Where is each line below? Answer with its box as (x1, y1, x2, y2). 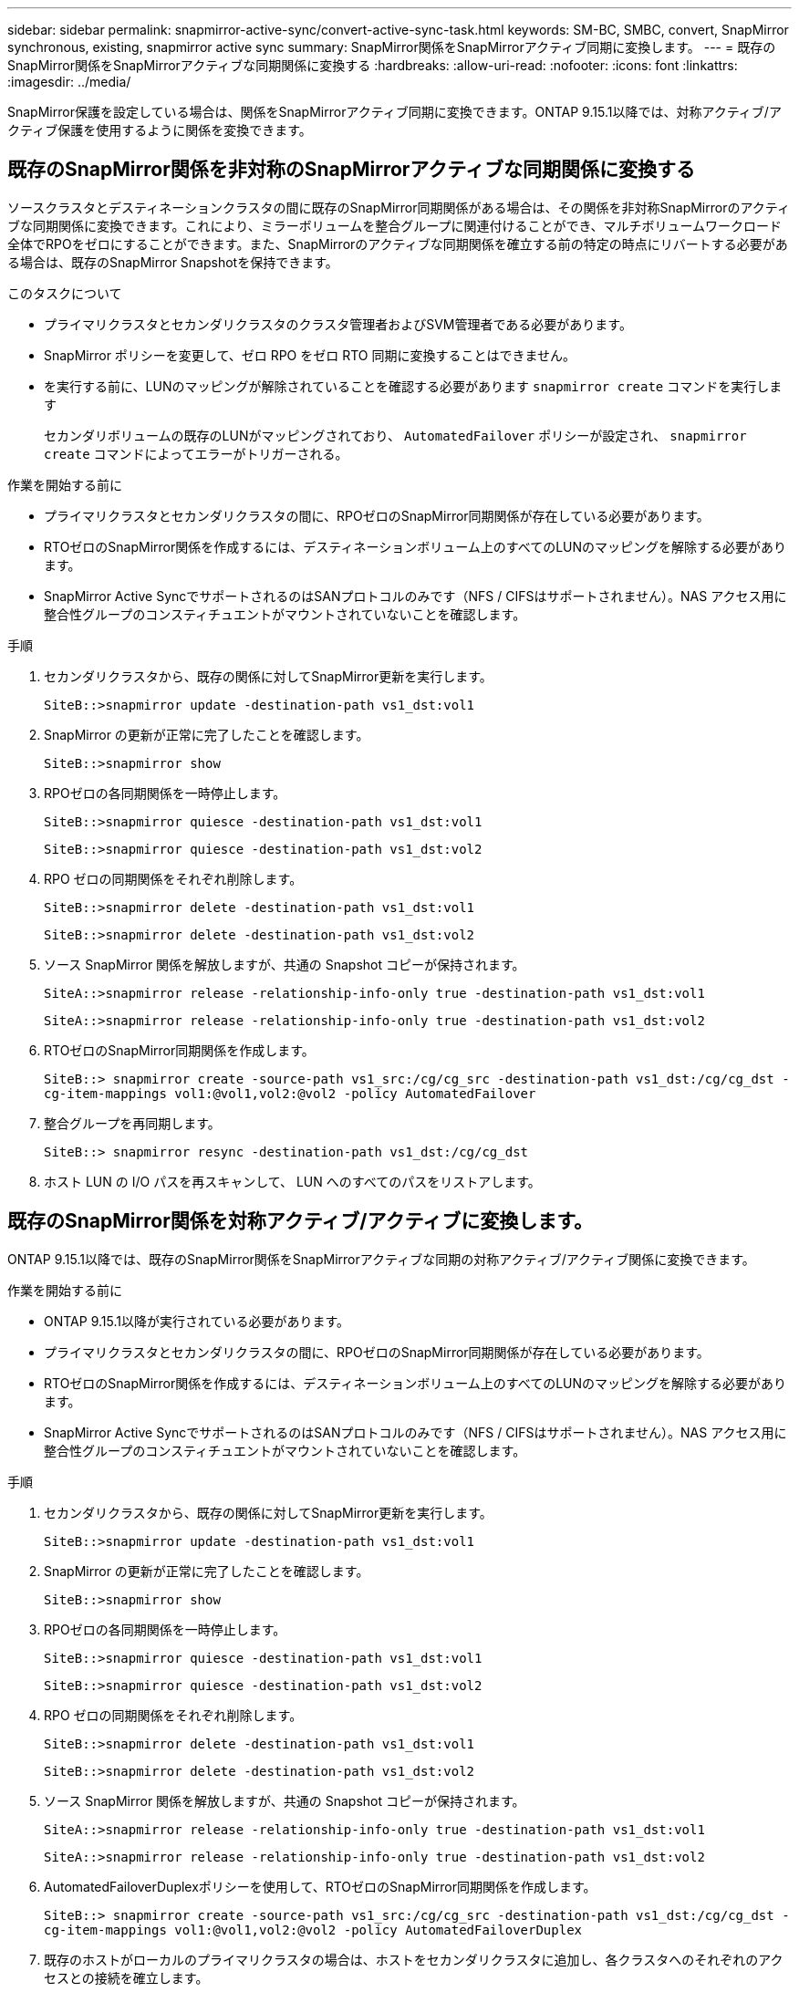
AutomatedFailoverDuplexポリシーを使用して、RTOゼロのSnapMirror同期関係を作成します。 (44, 1878, 597, 1894)
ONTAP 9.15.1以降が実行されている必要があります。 (44, 1312, 350, 1329)
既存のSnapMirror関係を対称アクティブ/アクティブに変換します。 (7, 1209, 594, 1233)
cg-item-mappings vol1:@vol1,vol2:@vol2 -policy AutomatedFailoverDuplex (44, 1922, 583, 1937)
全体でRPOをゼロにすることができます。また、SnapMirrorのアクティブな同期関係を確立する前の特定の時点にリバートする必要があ (7, 235, 788, 252)
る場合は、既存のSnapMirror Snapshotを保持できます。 (7, 254, 338, 270)
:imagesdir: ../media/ (7, 74, 131, 89)
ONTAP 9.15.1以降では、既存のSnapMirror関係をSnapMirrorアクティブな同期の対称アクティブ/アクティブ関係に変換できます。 (7, 1250, 755, 1267)
